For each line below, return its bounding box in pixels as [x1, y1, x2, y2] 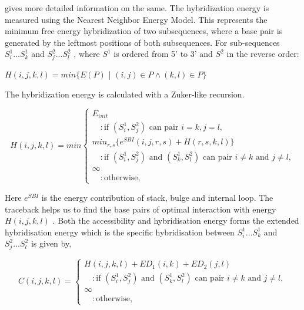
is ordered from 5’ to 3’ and [113, 48, 213, 60]
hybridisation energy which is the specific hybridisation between [5, 225, 235, 238]
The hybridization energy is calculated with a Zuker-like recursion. [5, 87, 245, 100]
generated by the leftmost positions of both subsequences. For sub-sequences [5, 36, 280, 48]
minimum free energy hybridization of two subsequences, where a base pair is [5, 25, 283, 37]
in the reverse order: [226, 48, 299, 60]
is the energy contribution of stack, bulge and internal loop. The [41, 191, 273, 203]
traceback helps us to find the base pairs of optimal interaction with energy [5, 203, 276, 215]
